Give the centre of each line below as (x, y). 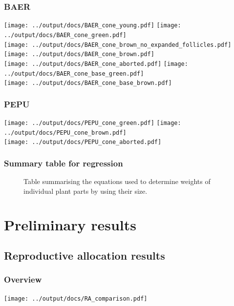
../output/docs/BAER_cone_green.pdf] (65, 35)
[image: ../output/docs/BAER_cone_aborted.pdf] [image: (96, 64)
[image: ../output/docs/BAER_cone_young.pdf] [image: (93, 26)
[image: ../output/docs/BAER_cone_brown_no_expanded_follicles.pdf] (118, 45)
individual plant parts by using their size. (85, 191)
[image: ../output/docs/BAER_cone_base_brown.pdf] (88, 83)
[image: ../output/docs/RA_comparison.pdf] (76, 298)
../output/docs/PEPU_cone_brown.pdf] (65, 133)
